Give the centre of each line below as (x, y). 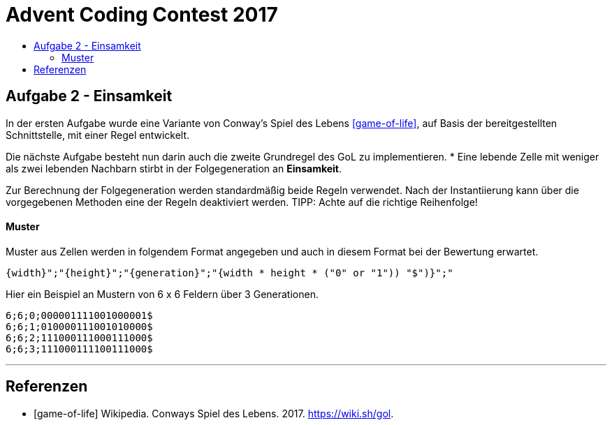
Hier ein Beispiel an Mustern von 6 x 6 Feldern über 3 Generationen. (162, 294)
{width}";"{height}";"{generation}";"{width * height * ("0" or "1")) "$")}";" (229, 273)
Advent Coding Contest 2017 (142, 15)
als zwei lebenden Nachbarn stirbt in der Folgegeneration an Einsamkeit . (174, 168)
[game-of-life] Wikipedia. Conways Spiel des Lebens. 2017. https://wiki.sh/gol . (214, 413)
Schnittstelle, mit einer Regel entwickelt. (98, 135)
